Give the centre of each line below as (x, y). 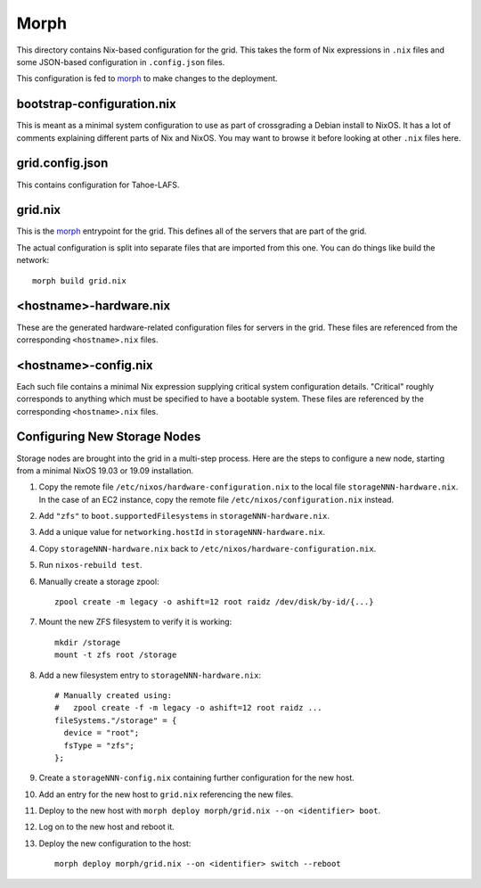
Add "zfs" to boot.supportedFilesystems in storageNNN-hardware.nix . (184, 516)
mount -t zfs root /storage (116, 655)
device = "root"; (102, 733)
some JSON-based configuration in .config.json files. (121, 62)
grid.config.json (62, 164)
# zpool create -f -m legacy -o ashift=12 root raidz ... (188, 708)
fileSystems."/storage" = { (116, 720)
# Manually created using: (114, 695)
